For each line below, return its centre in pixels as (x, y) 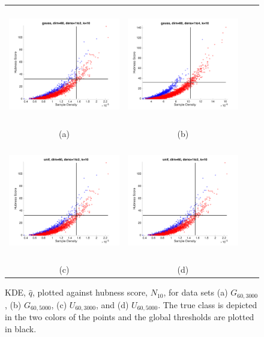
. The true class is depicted (208, 304)
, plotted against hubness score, (90, 292)
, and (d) (112, 304)
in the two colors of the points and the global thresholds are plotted (130, 317)
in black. (21, 328)
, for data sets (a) (196, 292)
